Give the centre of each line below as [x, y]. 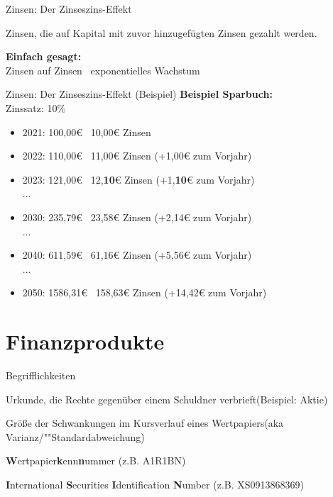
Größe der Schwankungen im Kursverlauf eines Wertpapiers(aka [145, 423]
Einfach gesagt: [44, 56]
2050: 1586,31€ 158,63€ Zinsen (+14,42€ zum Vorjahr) [144, 292]
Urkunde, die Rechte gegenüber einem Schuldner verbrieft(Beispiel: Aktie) [167, 399]
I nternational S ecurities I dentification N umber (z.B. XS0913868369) [155, 484]
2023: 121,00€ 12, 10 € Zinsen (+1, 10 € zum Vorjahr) [138, 179]
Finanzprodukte [85, 341]
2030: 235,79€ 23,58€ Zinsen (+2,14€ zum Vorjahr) [137, 217]
